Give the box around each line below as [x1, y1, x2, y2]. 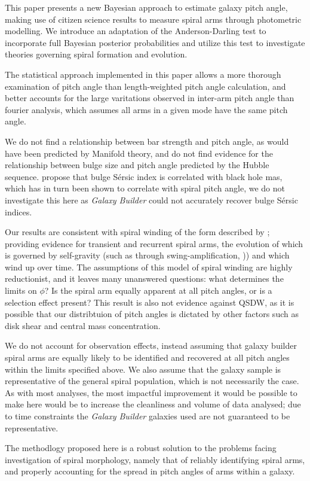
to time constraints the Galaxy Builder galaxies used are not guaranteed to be [5, 410, 290, 422]
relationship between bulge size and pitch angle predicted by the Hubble [5, 159, 269, 171]
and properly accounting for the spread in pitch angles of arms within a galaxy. [5, 465, 295, 477]
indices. [5, 205, 32, 218]
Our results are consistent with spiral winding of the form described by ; [5, 226, 270, 238]
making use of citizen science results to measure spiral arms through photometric [5, 13, 302, 25]
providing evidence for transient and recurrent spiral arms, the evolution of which [5, 237, 303, 249]
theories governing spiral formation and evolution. [5, 48, 188, 60]
